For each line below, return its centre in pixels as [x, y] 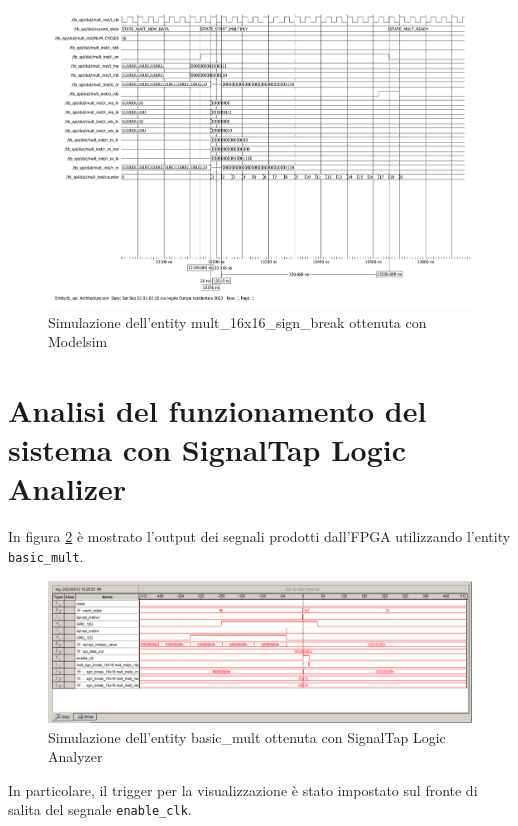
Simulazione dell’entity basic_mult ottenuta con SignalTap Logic [247, 736]
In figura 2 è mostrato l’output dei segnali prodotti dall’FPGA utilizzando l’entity [259, 536]
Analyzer [75, 756]
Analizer [67, 488]
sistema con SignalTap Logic [207, 449]
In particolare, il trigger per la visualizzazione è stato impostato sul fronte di [243, 789]
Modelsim [78, 341]
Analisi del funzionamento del [217, 410]
